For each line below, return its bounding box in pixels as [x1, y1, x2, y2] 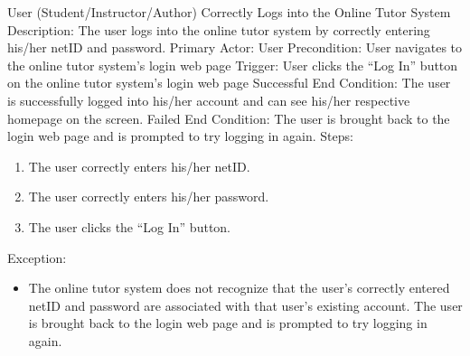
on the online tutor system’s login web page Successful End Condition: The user [7, 73, 451, 92]
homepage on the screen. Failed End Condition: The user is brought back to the [7, 108, 450, 127]
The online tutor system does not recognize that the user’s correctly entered [28, 278, 450, 297]
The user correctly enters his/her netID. [28, 156, 250, 175]
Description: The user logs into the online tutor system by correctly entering [7, 20, 430, 39]
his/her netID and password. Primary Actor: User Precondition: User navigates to [7, 38, 463, 57]
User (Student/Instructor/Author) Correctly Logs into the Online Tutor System [7, 3, 451, 21]
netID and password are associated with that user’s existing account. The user [28, 295, 463, 314]
